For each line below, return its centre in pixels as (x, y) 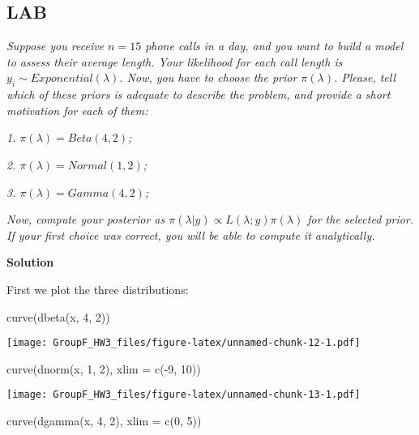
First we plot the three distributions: (98, 289)
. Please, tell (365, 77)
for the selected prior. (361, 219)
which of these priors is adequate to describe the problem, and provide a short (199, 94)
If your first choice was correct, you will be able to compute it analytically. (191, 235)
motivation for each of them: (77, 110)
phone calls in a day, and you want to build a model (274, 46)
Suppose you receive (56, 46)
